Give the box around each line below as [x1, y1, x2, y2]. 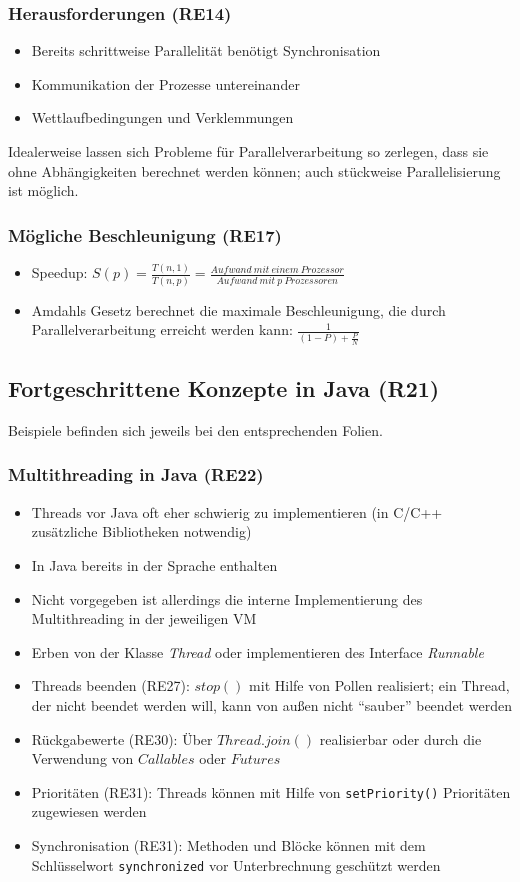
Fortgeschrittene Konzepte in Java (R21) [8, 373, 440, 404]
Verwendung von [31, 748, 134, 769]
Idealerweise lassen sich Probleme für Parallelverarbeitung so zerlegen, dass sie [8, 141, 489, 161]
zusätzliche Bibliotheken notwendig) [31, 521, 252, 542]
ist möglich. [8, 180, 79, 201]
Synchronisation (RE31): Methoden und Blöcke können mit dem [31, 834, 426, 855]
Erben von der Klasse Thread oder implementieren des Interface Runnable [31, 641, 484, 662]
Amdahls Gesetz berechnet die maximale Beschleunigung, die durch [31, 299, 446, 320]
